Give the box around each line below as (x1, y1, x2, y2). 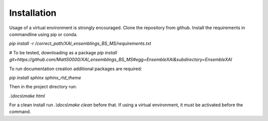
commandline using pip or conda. (9, 31, 78, 37)
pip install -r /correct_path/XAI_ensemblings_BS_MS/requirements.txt (9, 40, 151, 46)
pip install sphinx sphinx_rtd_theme (9, 75, 81, 81)
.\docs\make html (9, 93, 45, 99)
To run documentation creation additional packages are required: (9, 66, 142, 72)
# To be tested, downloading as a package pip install (9, 49, 118, 55)
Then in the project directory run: (9, 84, 77, 90)
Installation (9, 7, 57, 18)
